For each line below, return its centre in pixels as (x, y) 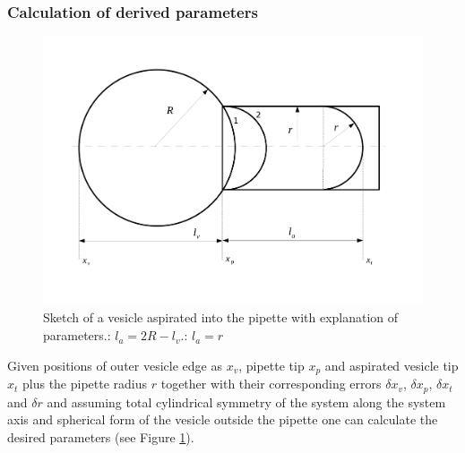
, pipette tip (271, 365)
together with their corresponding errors (271, 384)
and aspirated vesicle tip (392, 365)
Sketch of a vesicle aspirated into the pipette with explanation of (221, 317)
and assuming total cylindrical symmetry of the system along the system (246, 402)
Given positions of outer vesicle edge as (115, 365)
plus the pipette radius (85, 384)
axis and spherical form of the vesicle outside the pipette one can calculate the (223, 419)
